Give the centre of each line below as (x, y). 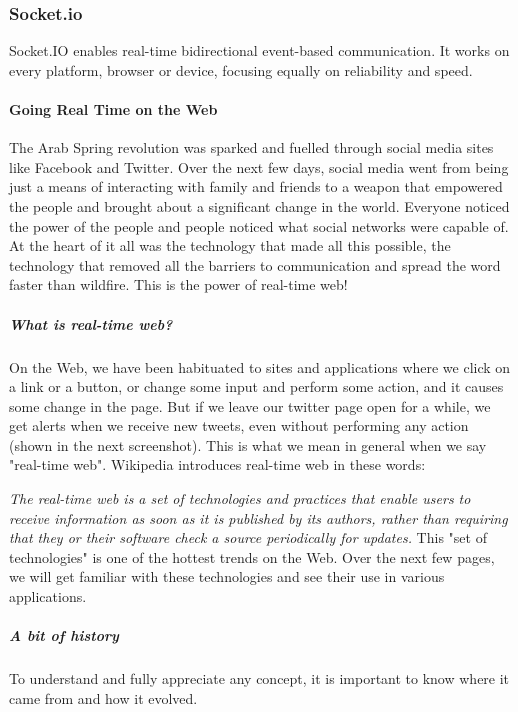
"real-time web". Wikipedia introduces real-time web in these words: (217, 464)
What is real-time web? (91, 323)
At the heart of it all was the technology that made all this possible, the (230, 245)
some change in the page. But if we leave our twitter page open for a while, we (250, 405)
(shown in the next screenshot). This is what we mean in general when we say (248, 444)
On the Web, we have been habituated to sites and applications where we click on (260, 366)
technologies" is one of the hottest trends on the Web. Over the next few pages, (252, 556)
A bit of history (64, 635)
